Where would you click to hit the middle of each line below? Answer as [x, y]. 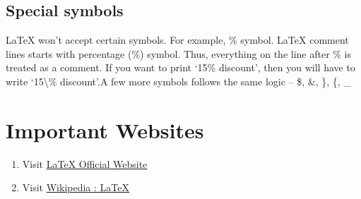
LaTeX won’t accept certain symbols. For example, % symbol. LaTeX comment [177, 40]
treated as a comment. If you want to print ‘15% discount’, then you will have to [180, 67]
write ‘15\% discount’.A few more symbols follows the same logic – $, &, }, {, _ [178, 81]
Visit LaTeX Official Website [85, 163]
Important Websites [105, 129]
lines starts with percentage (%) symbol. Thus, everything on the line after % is [179, 53]
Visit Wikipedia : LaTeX [76, 187]
